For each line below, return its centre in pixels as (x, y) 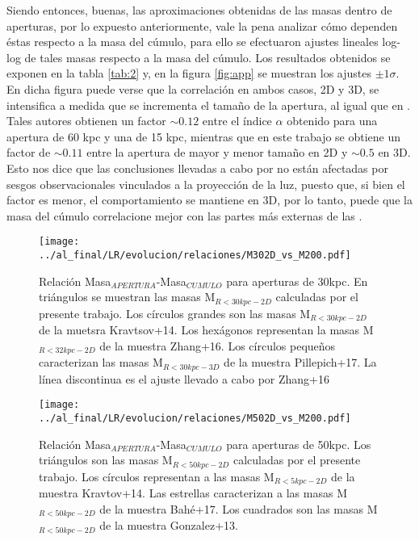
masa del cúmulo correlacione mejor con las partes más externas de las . (184, 215)
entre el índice (237, 121)
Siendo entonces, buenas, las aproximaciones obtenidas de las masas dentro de (199, 10)
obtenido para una (332, 121)
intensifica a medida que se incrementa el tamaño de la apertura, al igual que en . (208, 105)
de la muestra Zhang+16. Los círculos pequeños (218, 345)
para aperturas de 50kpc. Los (299, 444)
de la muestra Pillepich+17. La (300, 362)
